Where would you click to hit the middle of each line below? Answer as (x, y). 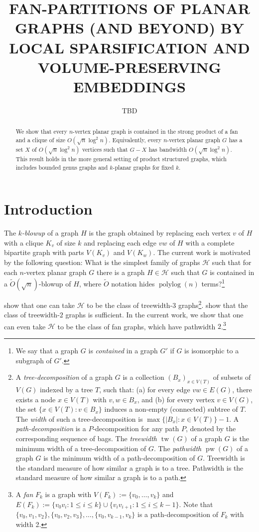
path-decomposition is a (51, 428)
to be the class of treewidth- (130, 305)
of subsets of (232, 377)
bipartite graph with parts (44, 252)
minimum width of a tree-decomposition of (81, 448)
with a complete (210, 242)
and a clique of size (40, 139)
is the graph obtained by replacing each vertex (160, 233)
